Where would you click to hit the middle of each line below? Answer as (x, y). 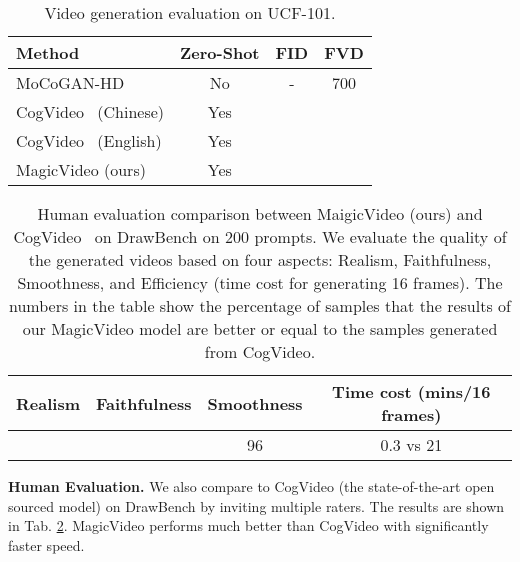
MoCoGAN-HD (70, 82)
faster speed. (46, 544)
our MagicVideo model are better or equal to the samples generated (260, 328)
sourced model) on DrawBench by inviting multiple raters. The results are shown (256, 505)
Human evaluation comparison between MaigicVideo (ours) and (260, 213)
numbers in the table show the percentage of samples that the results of (260, 305)
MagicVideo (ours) (81, 169)
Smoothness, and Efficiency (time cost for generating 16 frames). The (260, 282)
